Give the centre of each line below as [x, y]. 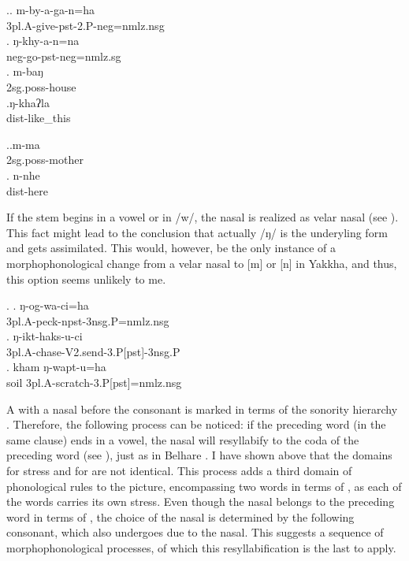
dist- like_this [39, 118]
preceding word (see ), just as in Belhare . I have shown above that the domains [199, 455]
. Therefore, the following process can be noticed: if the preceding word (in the [196, 424]
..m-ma [23, 144]
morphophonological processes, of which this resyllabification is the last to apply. [201, 548]
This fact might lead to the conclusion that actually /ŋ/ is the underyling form [197, 232]
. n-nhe [23, 175]
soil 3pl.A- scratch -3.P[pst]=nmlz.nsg [94, 383]
